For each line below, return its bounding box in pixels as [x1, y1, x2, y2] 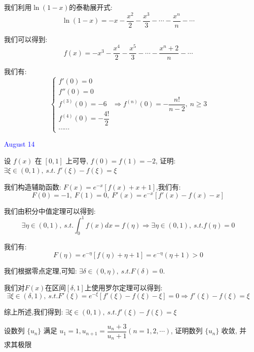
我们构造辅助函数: [4, 181, 61, 192]
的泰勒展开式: [69, 2, 112, 12]
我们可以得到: [4, 34, 47, 44]
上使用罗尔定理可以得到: [84, 282, 163, 292]
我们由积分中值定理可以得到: [4, 205, 96, 216]
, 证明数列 [171, 325, 203, 336]
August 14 [4, 139, 35, 149]
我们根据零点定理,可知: [4, 266, 77, 276]
